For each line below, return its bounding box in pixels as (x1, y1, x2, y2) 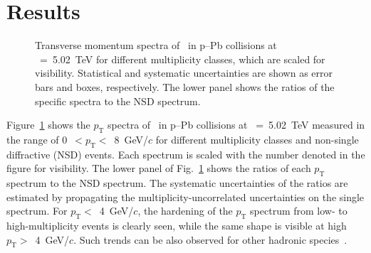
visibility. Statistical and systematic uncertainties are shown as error (35, 65, 333, 80)
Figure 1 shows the (6, 117, 90, 132)
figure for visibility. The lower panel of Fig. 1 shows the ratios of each (6, 161, 311, 176)
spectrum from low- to (250, 203, 348, 218)
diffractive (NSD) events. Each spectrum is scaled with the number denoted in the (6, 146, 365, 161)
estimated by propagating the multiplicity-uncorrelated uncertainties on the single (6, 189, 365, 204)
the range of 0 (6, 131, 68, 146)
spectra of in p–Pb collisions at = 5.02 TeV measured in (108, 117, 365, 132)
